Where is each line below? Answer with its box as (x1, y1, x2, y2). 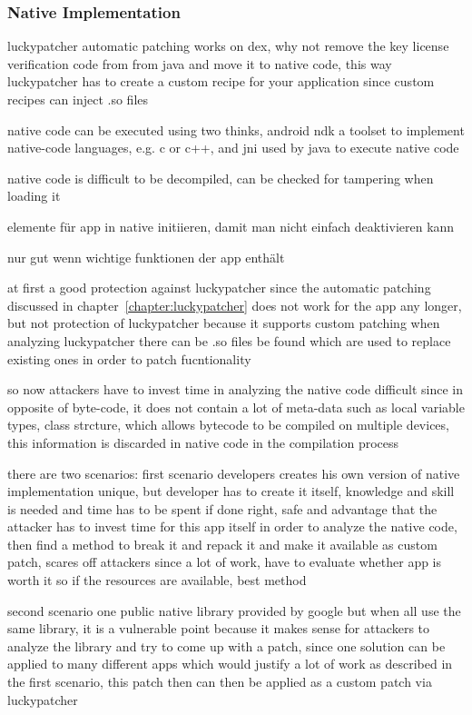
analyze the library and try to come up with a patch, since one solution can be (7, 636, 446, 655)
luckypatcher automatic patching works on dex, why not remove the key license (7, 36, 449, 55)
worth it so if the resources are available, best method (7, 571, 307, 590)
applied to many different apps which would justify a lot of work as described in (7, 654, 453, 673)
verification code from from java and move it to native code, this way (7, 54, 392, 73)
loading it (7, 186, 61, 205)
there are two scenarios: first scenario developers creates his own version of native (7, 463, 460, 482)
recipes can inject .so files (7, 90, 149, 108)
